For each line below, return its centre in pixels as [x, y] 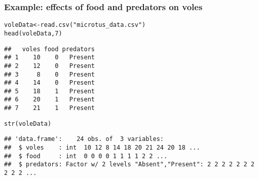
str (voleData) [28, 123]
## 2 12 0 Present [49, 66]
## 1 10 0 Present [49, 58]
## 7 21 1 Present [49, 108]
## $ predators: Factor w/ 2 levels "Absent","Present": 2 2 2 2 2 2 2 [129, 165]
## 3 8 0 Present [49, 74]
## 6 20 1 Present [49, 100]
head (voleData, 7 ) [33, 33]
